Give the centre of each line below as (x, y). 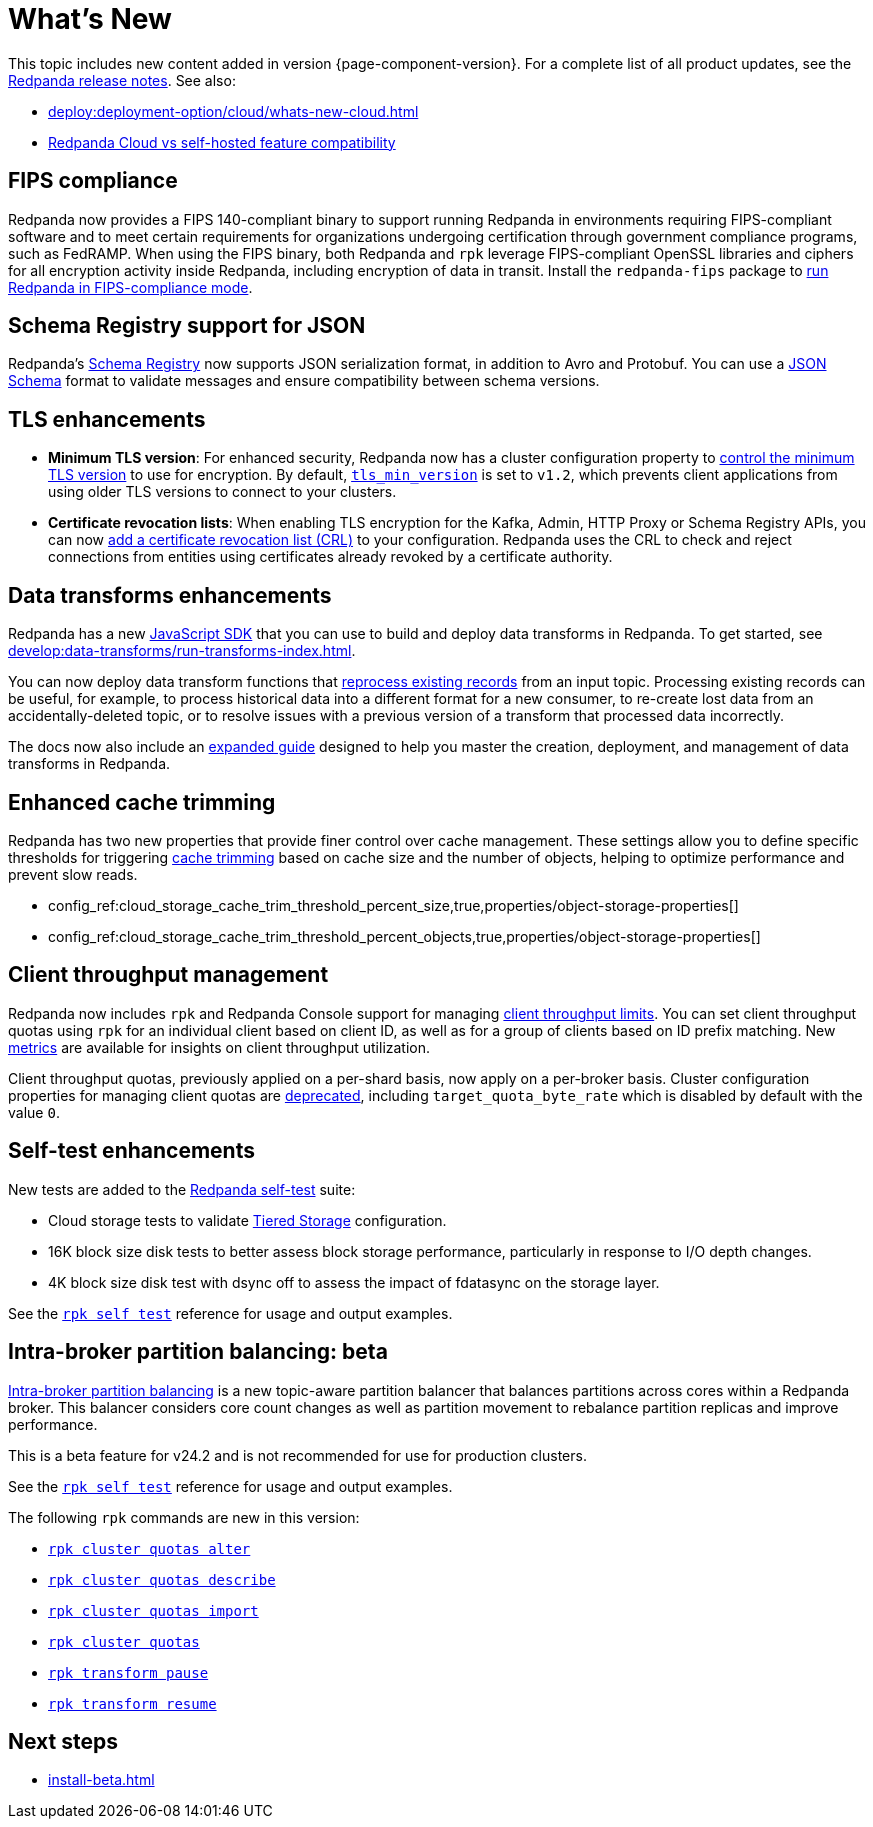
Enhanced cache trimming (142, 802)
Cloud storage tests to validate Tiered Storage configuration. (247, 1220)
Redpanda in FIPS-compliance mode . (130, 287)
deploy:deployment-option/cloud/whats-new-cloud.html (233, 111)
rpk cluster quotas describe (162, 1579)
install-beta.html (101, 1780)
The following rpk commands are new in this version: (184, 1517)
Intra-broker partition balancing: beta (198, 1352)
